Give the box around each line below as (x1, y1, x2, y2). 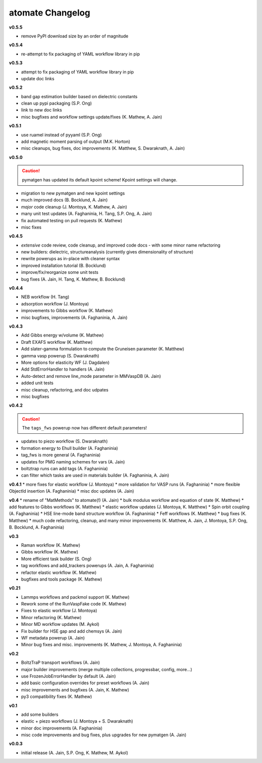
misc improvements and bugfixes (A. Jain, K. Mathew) (21, 687, 130, 692)
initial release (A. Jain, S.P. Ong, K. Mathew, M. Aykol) (21, 749, 129, 756)
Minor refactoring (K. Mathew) (21, 614, 82, 620)
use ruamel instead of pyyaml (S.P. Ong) (21, 132, 102, 138)
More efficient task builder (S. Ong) (21, 556, 92, 562)
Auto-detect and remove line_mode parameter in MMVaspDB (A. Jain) (21, 373, 161, 379)
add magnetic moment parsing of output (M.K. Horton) (21, 139, 131, 144)
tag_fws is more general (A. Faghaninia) (21, 452, 101, 458)
